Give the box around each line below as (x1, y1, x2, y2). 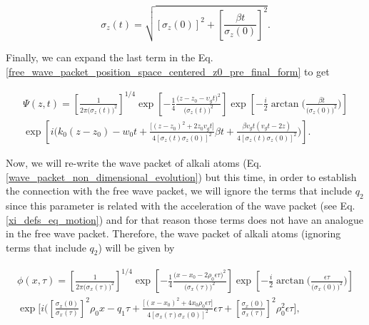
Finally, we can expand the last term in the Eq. (6, 50, 213, 65)
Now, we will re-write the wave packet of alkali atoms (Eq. (6, 155, 262, 170)
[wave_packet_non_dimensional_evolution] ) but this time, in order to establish (6, 169, 357, 184)
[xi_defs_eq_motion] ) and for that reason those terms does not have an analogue (6, 212, 364, 227)
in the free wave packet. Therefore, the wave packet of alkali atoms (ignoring (6, 226, 341, 241)
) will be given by (98, 239, 175, 254)
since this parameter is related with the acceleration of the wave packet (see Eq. (6, 197, 355, 212)
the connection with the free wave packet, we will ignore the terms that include (6, 183, 353, 198)
